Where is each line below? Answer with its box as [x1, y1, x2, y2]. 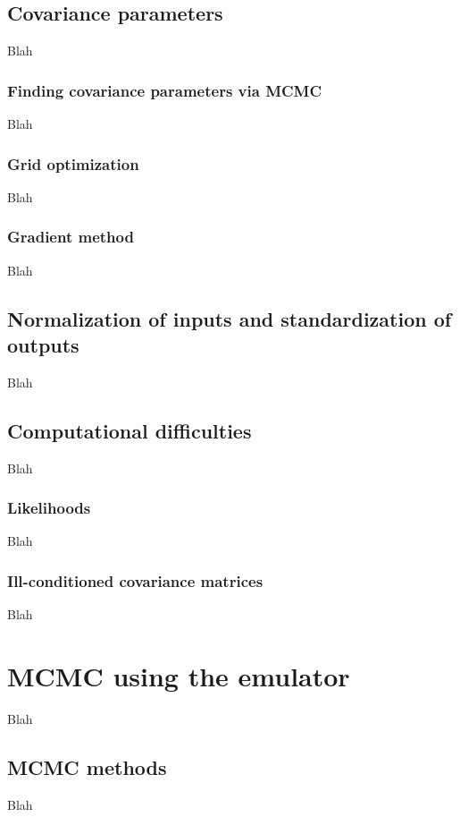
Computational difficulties [7, 416, 252, 444]
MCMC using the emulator [7, 658, 350, 694]
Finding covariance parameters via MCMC [7, 79, 322, 101]
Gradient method [7, 226, 134, 248]
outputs [7, 331, 79, 359]
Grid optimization [7, 152, 139, 174]
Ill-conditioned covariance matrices [7, 569, 263, 591]
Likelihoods [7, 497, 91, 519]
